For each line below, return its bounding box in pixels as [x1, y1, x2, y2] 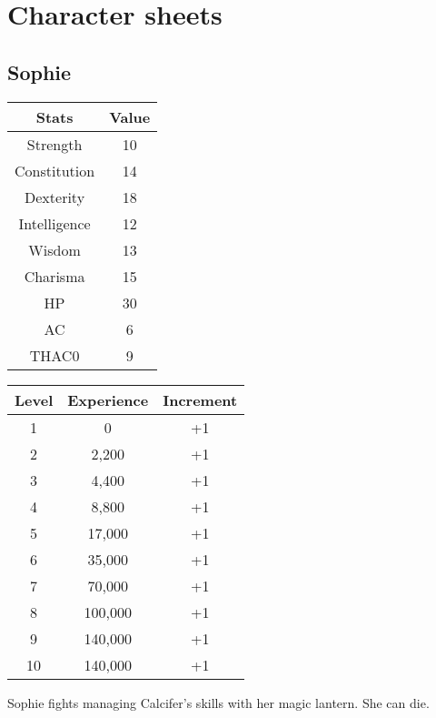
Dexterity [25, 186, 85, 207]
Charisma [24, 265, 85, 287]
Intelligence [18, 212, 91, 234]
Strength [26, 133, 83, 155]
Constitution [15, 159, 95, 181]
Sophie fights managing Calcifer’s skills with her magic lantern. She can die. [7, 693, 430, 712]
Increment [163, 389, 238, 410]
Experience [67, 389, 149, 410]
